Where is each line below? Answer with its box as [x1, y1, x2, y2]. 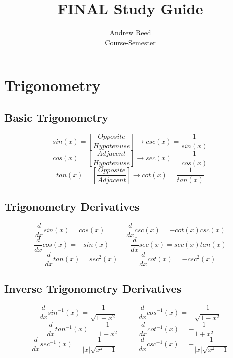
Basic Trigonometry [4, 109, 109, 125]
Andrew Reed [109, 27, 151, 38]
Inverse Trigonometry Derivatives [4, 281, 182, 296]
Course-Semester [105, 37, 156, 47]
